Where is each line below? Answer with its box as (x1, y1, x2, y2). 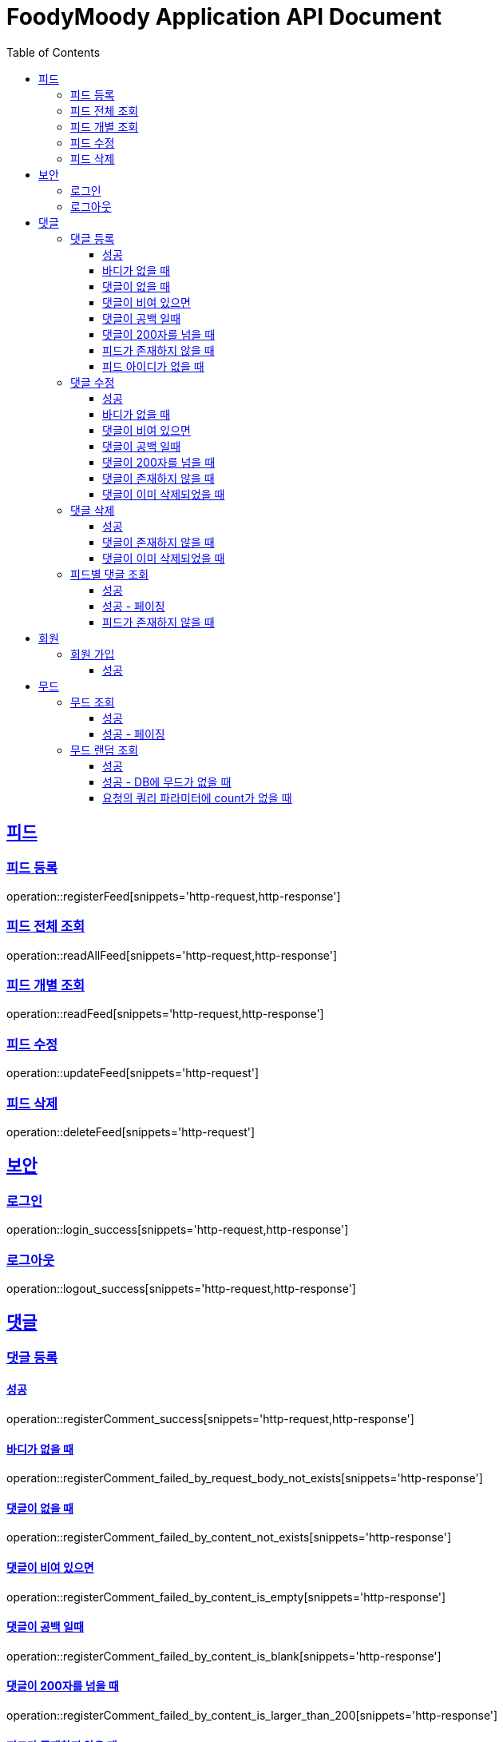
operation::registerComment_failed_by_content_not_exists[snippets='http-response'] (6, 1530, 451, 1545)
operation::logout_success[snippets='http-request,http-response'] (6, 1281, 356, 1295)
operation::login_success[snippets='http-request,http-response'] (6, 1223, 349, 1237)
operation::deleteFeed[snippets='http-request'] (6, 1124, 255, 1139)
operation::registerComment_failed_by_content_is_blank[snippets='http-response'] (6, 1649, 442, 1663)
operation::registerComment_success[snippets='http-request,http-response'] (6, 1412, 414, 1426)
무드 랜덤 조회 (70, 742, 139, 757)
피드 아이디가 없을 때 (102, 359, 204, 373)
